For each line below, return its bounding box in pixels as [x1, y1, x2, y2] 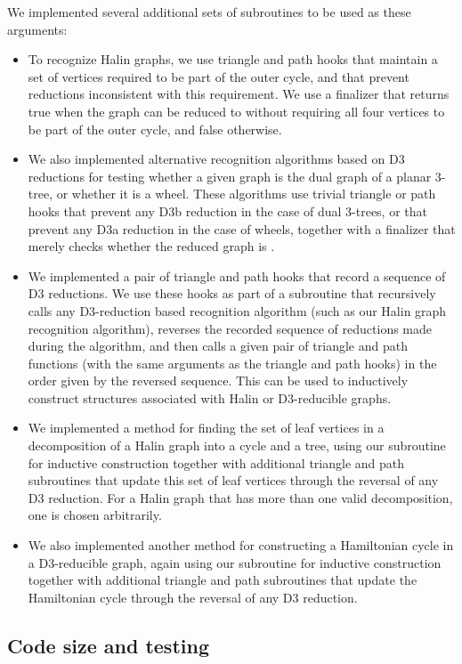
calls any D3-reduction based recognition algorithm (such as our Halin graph [28, 301, 447, 320]
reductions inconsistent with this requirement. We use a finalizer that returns [28, 85, 450, 103]
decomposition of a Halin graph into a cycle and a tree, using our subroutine [28, 436, 446, 455]
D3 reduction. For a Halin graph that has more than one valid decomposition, [28, 488, 453, 506]
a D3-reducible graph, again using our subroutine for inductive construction [28, 553, 442, 571]
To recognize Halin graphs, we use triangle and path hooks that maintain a [28, 50, 438, 69]
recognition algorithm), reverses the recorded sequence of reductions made [28, 319, 433, 337]
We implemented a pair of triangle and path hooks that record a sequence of [28, 266, 446, 285]
